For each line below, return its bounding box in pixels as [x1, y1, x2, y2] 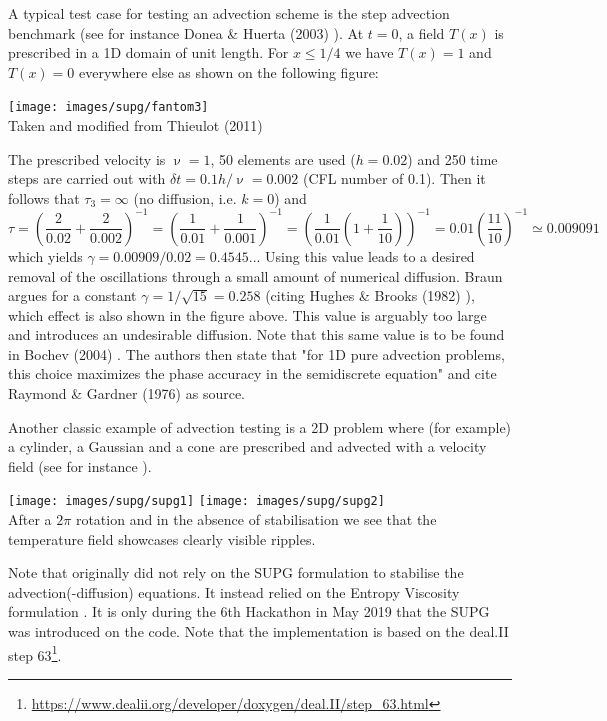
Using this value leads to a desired [265, 245, 475, 266]
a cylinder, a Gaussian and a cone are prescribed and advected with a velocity [8, 436, 487, 457]
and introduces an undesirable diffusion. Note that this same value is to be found [8, 324, 505, 345]
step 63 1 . [8, 641, 62, 665]
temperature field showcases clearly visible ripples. [8, 528, 316, 549]
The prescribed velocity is [8, 148, 166, 169]
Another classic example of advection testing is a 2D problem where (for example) [8, 416, 512, 437]
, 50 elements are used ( [210, 148, 356, 169]
